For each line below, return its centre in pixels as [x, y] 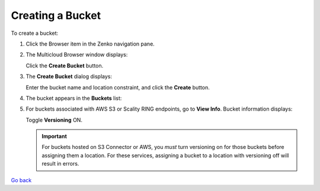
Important [55, 137]
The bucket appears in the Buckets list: [74, 98]
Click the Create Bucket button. [65, 66]
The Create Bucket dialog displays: [69, 76]
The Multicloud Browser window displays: [77, 55]
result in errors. [60, 164]
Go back [21, 180]
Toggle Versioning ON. [54, 120]
